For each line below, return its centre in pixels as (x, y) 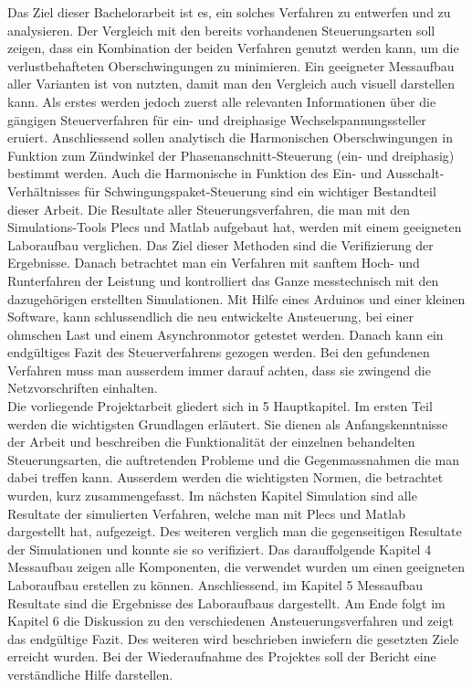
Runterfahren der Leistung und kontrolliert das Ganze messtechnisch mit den (223, 280)
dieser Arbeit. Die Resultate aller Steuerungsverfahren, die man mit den (209, 209)
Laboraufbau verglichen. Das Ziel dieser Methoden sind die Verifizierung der (220, 244)
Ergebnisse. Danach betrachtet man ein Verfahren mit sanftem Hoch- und (214, 263)
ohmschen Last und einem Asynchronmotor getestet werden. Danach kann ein (226, 334)
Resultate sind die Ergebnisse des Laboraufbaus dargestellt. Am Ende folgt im (226, 602)
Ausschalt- (415, 173)
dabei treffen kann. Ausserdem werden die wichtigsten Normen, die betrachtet (226, 477)
